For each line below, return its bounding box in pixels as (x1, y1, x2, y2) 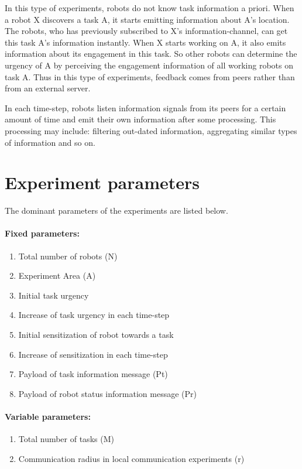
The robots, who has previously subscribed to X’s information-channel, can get (5, 25, 288, 37)
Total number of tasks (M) (18, 433, 114, 445)
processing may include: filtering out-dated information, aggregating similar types (5, 124, 297, 136)
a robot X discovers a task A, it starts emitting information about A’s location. (5, 13, 290, 25)
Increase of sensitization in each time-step (18, 348, 168, 360)
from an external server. (5, 82, 91, 94)
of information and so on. (5, 136, 95, 148)
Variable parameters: (5, 410, 91, 422)
